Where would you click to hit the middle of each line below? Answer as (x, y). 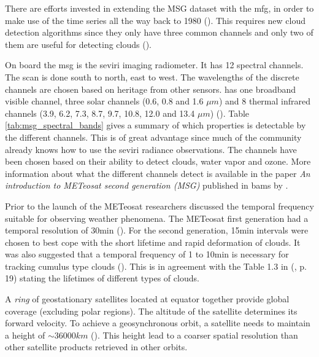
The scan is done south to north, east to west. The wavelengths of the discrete (152, 76)
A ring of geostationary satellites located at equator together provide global (147, 299)
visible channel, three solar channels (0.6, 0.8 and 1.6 (104, 101)
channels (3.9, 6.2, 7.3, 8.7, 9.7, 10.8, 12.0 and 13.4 (100, 113)
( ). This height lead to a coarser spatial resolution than (194, 335)
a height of (25, 335)
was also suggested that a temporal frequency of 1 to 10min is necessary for (147, 254)
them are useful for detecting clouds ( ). (79, 44)
